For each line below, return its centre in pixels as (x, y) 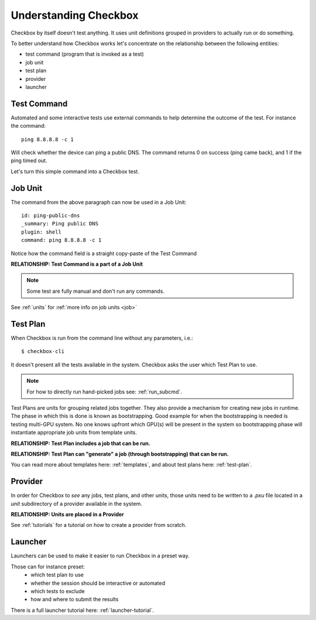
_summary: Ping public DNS (60, 224)
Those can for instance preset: (48, 566)
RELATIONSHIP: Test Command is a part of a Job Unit (77, 264)
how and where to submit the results (75, 600)
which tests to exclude (58, 591)
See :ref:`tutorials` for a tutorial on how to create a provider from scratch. (99, 525)
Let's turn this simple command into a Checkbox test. (75, 171)
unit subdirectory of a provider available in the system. (77, 503)
